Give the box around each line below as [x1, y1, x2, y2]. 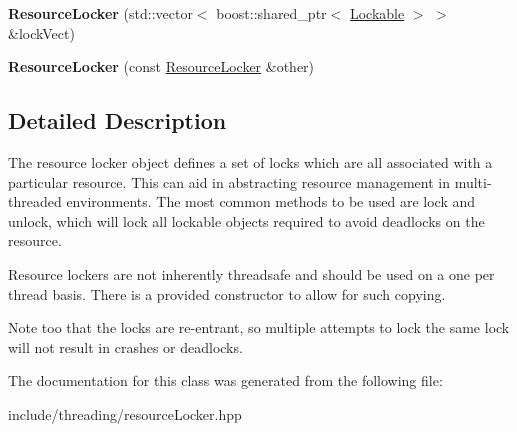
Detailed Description [8, 105, 227, 136]
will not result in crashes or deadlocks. [8, 336, 243, 357]
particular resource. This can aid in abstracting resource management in [8, 171, 450, 192]
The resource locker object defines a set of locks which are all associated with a [8, 151, 493, 172]
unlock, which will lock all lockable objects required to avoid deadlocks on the [8, 210, 485, 231]
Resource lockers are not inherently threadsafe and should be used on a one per [8, 263, 495, 284]
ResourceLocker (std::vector [8, 3, 193, 23]
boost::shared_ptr [216, 3, 327, 23]
